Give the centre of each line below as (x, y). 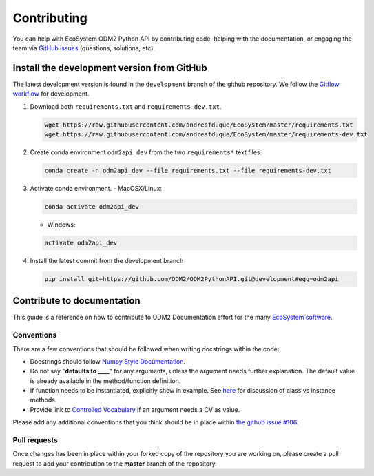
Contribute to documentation (76, 301)
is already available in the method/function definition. (105, 381)
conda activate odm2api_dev (92, 206)
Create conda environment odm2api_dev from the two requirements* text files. (146, 152)
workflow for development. (51, 94)
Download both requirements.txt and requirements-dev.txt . (126, 106)
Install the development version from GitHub (110, 68)
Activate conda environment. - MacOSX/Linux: (96, 188)
